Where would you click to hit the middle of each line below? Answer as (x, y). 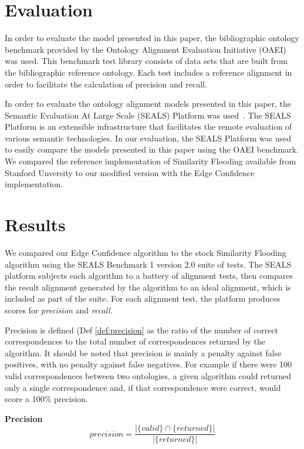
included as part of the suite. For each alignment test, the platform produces (143, 298)
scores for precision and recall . (59, 310)
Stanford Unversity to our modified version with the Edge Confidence (130, 172)
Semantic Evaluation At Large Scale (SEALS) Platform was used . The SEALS (148, 115)
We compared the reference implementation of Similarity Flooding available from (151, 161)
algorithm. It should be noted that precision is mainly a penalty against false (143, 352)
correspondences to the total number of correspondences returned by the (135, 341)
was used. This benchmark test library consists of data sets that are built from (146, 61)
